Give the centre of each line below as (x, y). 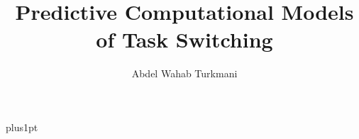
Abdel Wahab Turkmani (184, 73)
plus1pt (22, 127)
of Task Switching (184, 39)
